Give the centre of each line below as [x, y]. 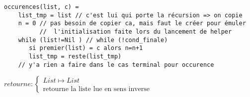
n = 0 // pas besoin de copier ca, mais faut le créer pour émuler [132, 24]
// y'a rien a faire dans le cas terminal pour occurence [116, 65]
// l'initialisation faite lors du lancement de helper [136, 31]
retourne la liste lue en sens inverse [96, 89]
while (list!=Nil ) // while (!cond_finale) [93, 40]
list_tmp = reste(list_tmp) [75, 56]
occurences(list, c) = [42, 7]
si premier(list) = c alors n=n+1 [86, 48]
